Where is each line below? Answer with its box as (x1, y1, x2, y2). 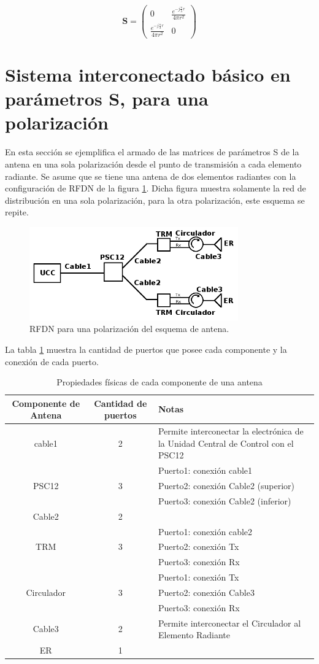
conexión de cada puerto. (5, 355, 99, 368)
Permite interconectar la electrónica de (158, 425, 304, 438)
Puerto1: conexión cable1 (158, 464, 253, 477)
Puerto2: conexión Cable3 (158, 585, 255, 598)
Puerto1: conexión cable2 (158, 525, 253, 538)
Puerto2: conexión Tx (158, 540, 239, 553)
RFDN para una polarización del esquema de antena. (29, 322, 229, 335)
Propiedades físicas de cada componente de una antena (56, 376, 263, 388)
